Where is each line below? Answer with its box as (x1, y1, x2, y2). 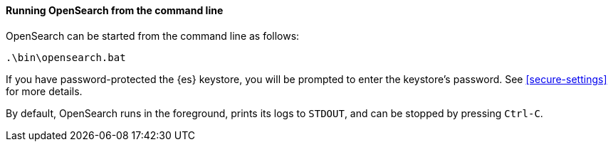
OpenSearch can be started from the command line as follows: (6, 29, 300, 42)
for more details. (6, 85, 83, 97)
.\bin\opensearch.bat (6, 51, 126, 63)
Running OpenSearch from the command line (6, 4, 224, 16)
